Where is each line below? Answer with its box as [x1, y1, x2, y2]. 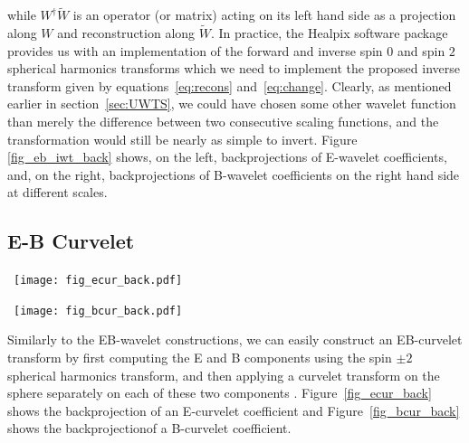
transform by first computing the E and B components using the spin [7, 348, 392, 367]
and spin [397, 41, 445, 60]
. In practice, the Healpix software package [210, 24, 448, 42]
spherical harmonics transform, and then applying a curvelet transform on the [7, 365, 440, 384]
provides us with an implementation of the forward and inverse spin [7, 41, 383, 60]
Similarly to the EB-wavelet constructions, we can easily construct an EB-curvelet [7, 330, 463, 349]
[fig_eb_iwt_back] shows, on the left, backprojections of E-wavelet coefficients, [7, 147, 447, 166]
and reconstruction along [57, 24, 196, 42]
